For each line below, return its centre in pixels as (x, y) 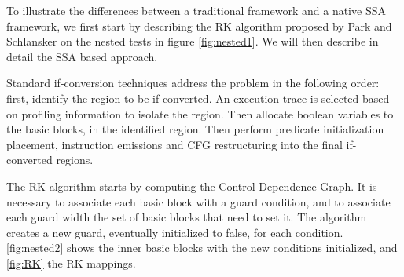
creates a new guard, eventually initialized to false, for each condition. (175, 232)
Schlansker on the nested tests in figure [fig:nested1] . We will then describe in (193, 41)
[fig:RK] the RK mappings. (71, 262)
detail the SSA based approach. (82, 56)
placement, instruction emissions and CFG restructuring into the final (174, 144)
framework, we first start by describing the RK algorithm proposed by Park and (199, 26)
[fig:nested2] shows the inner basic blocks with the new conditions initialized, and (202, 248)
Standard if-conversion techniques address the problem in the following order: (193, 83)
